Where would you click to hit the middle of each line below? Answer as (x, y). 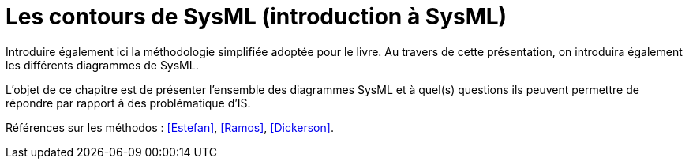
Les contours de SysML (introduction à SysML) (257, 17)
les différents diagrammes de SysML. (102, 65)
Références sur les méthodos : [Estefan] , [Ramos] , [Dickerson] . (170, 127)
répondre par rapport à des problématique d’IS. (128, 103)
